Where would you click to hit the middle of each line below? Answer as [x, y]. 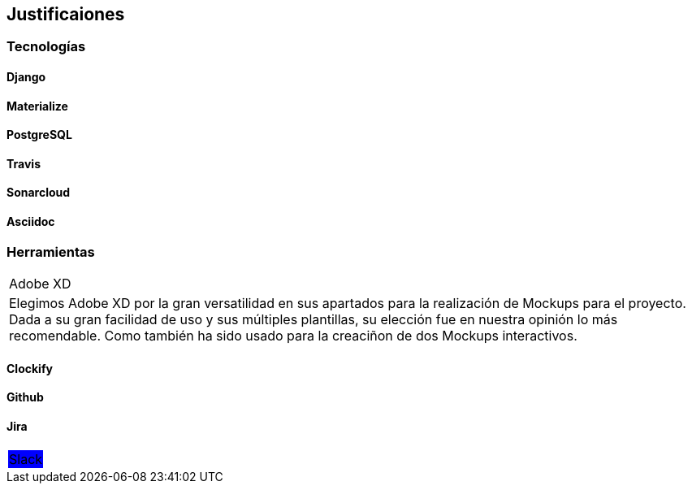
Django [26, 77]
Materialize [37, 106]
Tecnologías [46, 47]
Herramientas [51, 252]
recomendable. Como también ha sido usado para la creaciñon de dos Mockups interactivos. [293, 336]
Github [25, 397]
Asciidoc [31, 222]
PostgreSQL [39, 135]
